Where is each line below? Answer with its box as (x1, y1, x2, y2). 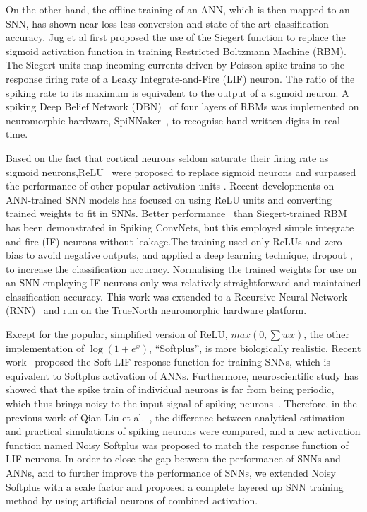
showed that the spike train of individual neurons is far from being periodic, (6, 382, 335, 397)
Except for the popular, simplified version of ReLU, (6, 327, 228, 342)
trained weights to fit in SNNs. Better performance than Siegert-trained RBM (6, 206, 347, 221)
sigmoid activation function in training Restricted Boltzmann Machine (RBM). (6, 43, 347, 58)
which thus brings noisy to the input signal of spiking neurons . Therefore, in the (6, 396, 357, 411)
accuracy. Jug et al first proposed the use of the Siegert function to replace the (6, 30, 346, 45)
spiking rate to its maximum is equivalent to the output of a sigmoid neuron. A (6, 85, 349, 100)
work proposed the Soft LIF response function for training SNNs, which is (6, 354, 330, 369)
